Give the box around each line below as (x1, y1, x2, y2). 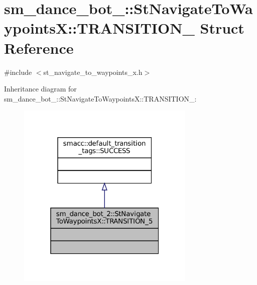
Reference (4, 37, 74, 58)
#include (4, 66, 32, 77)
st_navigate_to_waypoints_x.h (43, 66, 143, 77)
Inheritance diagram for (4, 83, 77, 94)
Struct (200, 18, 244, 38)
